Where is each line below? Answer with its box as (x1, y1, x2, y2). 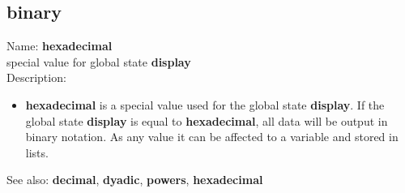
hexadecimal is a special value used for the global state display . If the (25, 96, 385, 113)
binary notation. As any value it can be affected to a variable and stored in (25, 128, 399, 145)
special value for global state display (6, 53, 191, 70)
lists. (25, 144, 49, 161)
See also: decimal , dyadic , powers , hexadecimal (6, 171, 263, 188)
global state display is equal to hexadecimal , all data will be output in (25, 112, 388, 129)
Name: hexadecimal (6, 37, 113, 54)
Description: (6, 69, 66, 86)
